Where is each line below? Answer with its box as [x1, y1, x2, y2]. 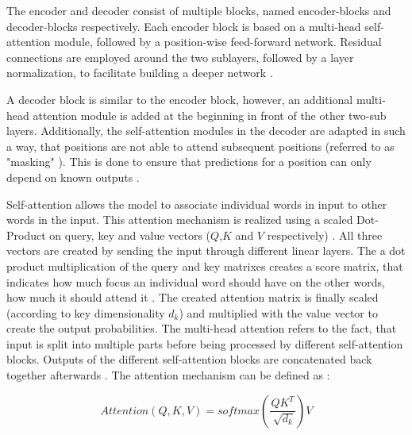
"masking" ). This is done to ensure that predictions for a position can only [6, 153, 372, 170]
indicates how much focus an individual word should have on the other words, [6, 273, 385, 290]
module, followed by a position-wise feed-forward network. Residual [54, 33, 382, 50]
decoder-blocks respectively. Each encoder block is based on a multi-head [6, 17, 361, 34]
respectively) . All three [267, 226, 383, 243]
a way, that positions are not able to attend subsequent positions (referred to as [6, 137, 395, 154]
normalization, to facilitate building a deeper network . [6, 64, 273, 81]
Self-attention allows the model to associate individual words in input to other [6, 195, 387, 212]
